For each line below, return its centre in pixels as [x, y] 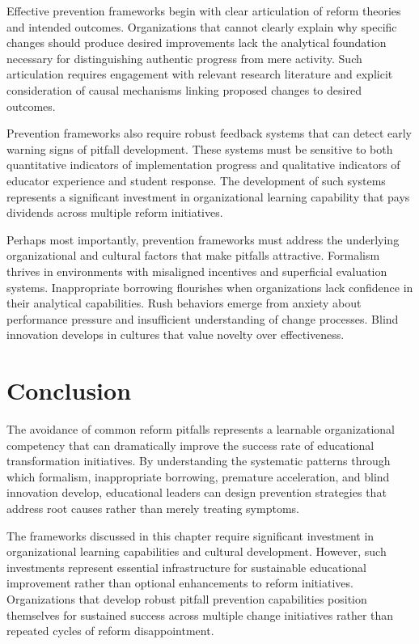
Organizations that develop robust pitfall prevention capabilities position [187, 598]
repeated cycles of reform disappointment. [110, 631]
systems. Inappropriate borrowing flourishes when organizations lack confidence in [210, 287]
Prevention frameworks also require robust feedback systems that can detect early [209, 133]
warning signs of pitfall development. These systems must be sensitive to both [200, 148]
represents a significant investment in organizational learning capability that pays [208, 196]
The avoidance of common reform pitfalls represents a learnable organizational [201, 429]
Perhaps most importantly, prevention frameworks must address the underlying [203, 239]
